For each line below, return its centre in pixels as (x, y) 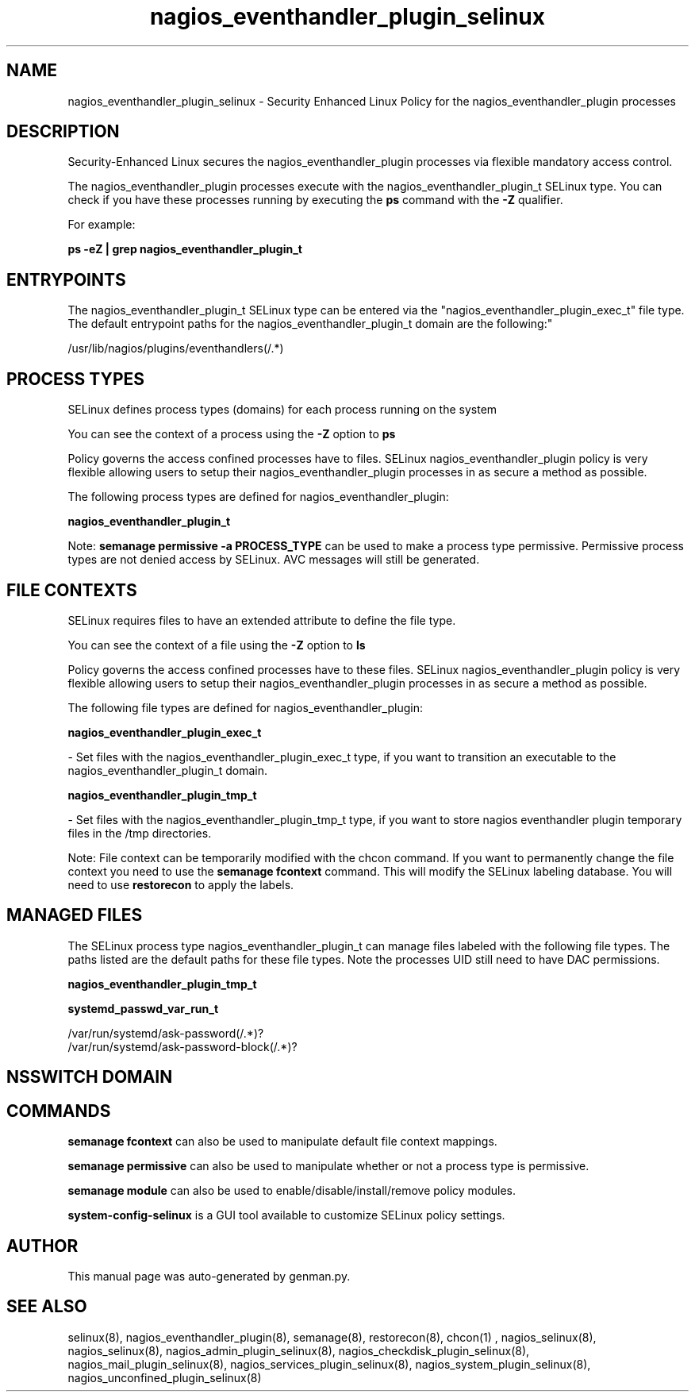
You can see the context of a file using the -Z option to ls (217, 645)
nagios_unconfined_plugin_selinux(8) (165, 1377)
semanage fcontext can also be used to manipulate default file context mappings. (282, 1142)
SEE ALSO (47, 1307)
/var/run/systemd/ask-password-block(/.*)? (182, 1046)
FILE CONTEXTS (72, 590)
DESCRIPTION (63, 132)
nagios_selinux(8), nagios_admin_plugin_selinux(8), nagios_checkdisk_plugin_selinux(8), (299, 1350)
